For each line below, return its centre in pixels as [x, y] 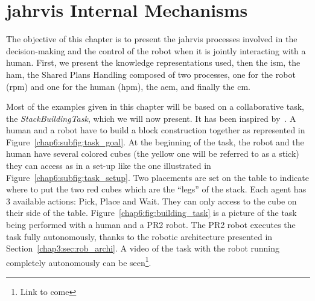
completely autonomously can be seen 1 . [79, 261]
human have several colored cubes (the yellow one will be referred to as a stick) [153, 154]
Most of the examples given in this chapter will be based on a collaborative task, [155, 106]
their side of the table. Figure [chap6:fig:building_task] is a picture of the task [151, 213]
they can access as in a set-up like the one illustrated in [109, 166]
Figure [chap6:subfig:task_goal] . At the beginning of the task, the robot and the [155, 141]
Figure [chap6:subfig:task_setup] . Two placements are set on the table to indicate [157, 177]
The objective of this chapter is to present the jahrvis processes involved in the [152, 39]
